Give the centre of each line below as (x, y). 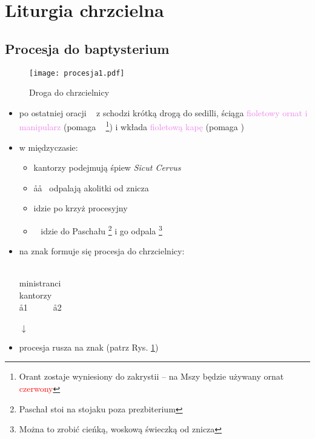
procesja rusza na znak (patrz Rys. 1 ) (89, 347)
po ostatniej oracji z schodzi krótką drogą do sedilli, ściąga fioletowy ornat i (163, 112)
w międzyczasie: (48, 147)
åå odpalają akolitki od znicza (91, 187)
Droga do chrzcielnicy (69, 92)
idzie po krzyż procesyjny (81, 208)
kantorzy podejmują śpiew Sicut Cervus (107, 167)
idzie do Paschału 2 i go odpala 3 (101, 230)
